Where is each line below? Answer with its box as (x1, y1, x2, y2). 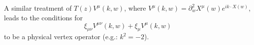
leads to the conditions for (4, 12, 83, 22)
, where (124, 3, 146, 13)
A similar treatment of (4, 3, 72, 13)
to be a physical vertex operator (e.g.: (4, 31, 118, 42)
